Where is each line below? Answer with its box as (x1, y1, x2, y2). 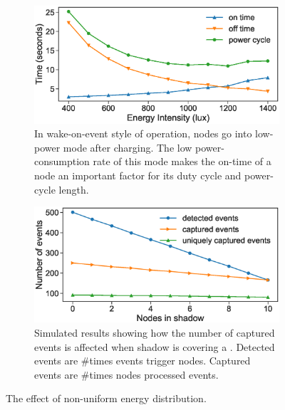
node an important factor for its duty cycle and (34, 167, 242, 182)
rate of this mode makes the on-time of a (93, 154, 271, 169)
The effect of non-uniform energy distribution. (6, 391, 207, 406)
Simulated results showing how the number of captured (34, 325, 275, 340)
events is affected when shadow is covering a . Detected (34, 339, 275, 354)
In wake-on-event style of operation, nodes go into (34, 126, 252, 141)
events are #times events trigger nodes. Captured (34, 353, 251, 368)
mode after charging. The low (63, 140, 192, 154)
